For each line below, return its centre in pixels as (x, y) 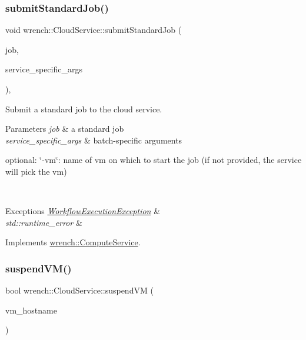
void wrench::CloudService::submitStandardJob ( (94, 30)
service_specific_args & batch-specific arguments (94, 140)
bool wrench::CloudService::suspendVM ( (79, 290)
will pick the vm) (36, 171)
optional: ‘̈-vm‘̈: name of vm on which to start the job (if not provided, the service (154, 160)
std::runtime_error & (44, 222)
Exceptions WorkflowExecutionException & (83, 211)
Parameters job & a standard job (65, 129)
